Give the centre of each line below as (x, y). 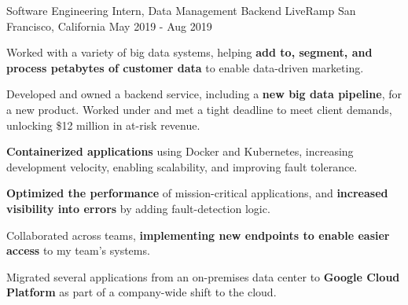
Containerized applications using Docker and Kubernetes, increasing (180, 151)
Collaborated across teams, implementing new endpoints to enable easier (198, 235)
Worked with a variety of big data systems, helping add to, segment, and (189, 52)
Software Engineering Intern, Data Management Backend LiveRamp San (181, 10)
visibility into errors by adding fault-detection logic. (138, 208)
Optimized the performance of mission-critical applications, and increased (197, 193)
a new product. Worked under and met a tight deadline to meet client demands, (199, 109)
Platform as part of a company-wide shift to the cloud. (142, 292)
